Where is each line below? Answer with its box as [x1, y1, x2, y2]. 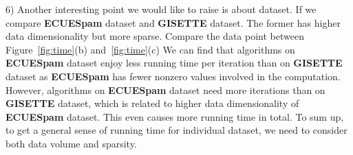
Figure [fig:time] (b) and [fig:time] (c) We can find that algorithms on [6, 42, 295, 56]
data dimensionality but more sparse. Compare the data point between [6, 29, 304, 43]
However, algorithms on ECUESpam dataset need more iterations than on [6, 82, 325, 97]
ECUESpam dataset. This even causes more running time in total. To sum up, [6, 109, 344, 123]
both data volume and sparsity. [6, 136, 137, 150]
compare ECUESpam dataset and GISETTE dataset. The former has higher [6, 15, 341, 29]
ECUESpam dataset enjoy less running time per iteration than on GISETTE [6, 56, 343, 70]
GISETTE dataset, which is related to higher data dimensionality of [6, 96, 299, 110]
